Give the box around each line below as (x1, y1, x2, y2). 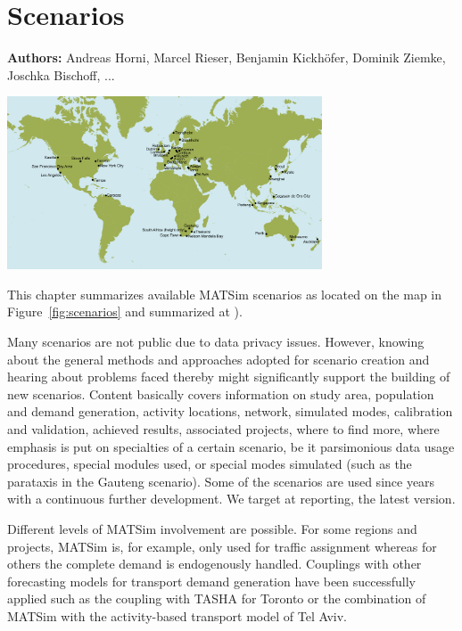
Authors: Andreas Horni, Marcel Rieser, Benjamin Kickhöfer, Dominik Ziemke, (7, 48, 446, 67)
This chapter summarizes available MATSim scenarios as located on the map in (7, 284, 442, 303)
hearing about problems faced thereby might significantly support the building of (7, 367, 450, 386)
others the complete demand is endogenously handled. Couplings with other (7, 554, 422, 573)
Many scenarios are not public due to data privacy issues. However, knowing (7, 332, 425, 351)
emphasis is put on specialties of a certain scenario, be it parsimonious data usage (7, 437, 455, 455)
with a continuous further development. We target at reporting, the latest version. (7, 489, 456, 508)
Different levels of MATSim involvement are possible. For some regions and (7, 520, 417, 537)
